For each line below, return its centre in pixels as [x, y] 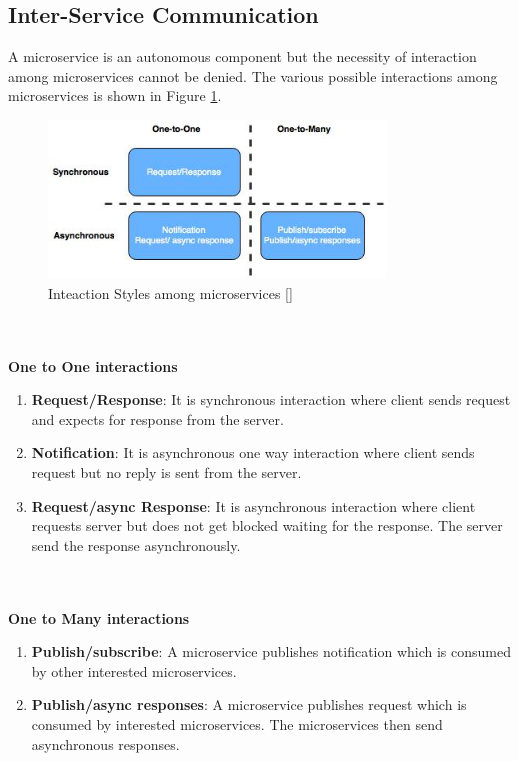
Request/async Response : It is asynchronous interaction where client [253, 505]
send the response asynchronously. [136, 544]
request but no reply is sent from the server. [166, 471]
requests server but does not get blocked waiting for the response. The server [267, 525]
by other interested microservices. [134, 670]
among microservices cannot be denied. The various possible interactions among [253, 75]
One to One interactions [93, 365]
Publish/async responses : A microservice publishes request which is [249, 704]
